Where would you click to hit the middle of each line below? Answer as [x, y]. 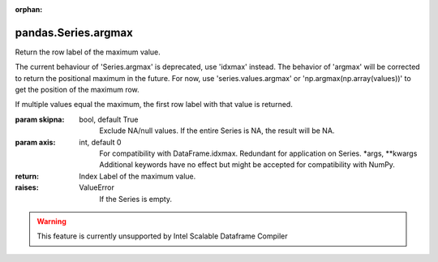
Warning [52, 221]
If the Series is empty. [136, 199]
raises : [27, 187]
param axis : [35, 142]
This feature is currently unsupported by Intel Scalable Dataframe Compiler [162, 236]
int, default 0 [100, 142]
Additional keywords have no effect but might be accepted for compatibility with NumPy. [247, 165]
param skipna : [40, 119]
